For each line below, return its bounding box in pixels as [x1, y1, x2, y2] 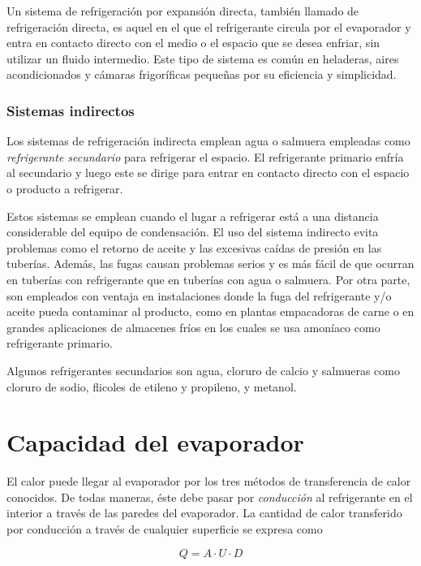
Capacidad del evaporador [6, 426, 304, 459]
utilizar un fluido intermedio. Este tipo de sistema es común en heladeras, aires [6, 50, 399, 67]
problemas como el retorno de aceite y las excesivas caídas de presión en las [6, 239, 382, 256]
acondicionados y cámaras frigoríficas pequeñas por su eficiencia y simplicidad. [6, 66, 397, 83]
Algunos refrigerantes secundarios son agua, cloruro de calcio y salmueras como [6, 361, 400, 378]
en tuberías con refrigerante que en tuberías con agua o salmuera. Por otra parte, [6, 270, 410, 287]
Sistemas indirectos [6, 100, 135, 120]
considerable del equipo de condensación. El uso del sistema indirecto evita [6, 223, 379, 240]
